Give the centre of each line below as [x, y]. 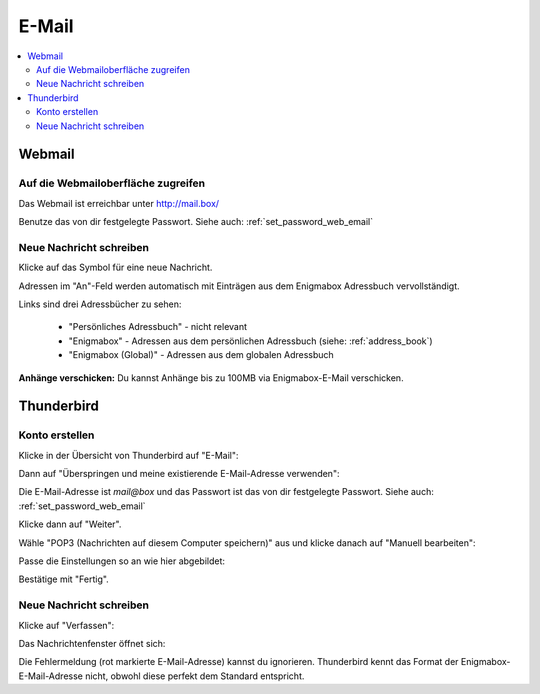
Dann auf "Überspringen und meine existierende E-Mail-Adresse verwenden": [179, 474]
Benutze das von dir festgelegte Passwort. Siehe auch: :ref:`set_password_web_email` [196, 222]
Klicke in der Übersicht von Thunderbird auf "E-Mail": [128, 455]
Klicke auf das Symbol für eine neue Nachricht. [115, 267]
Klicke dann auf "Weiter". [70, 524]
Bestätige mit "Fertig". [63, 579]
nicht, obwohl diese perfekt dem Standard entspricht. [195, 676]
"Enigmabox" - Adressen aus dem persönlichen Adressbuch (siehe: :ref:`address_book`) [251, 341]
